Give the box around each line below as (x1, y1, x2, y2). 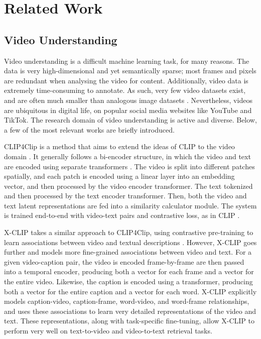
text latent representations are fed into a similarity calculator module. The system (4, 200, 257, 210)
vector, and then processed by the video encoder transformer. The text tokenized (4, 180, 253, 191)
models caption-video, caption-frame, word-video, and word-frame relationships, (4, 296, 249, 306)
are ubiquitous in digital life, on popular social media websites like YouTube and (4, 104, 252, 115)
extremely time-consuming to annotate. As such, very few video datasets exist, (4, 85, 246, 95)
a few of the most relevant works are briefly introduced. (4, 124, 175, 135)
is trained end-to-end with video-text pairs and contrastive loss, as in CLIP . (4, 210, 240, 220)
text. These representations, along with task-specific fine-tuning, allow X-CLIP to (4, 315, 254, 326)
